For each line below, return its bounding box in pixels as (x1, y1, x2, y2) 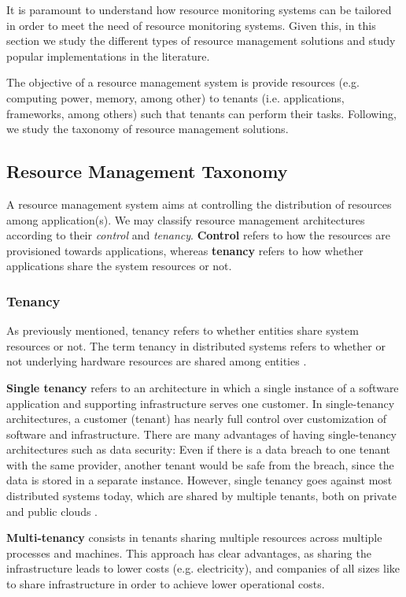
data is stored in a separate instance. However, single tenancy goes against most (6, 472, 393, 488)
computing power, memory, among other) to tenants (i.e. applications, (6, 89, 345, 106)
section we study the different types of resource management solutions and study (6, 32, 396, 49)
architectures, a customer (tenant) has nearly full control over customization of (6, 410, 387, 427)
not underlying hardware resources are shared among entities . (6, 353, 307, 369)
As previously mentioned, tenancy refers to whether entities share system (6, 322, 359, 339)
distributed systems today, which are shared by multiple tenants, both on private (6, 488, 397, 504)
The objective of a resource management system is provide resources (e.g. (6, 74, 360, 91)
